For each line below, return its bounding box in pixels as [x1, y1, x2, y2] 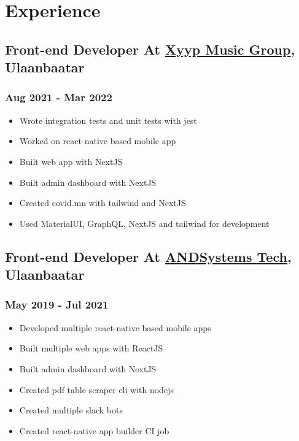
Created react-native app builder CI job [19, 424, 169, 437]
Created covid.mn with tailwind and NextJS [19, 196, 186, 209]
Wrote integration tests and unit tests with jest [19, 113, 197, 126]
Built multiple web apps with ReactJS [19, 342, 163, 355]
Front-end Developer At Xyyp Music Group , [5, 39, 295, 58]
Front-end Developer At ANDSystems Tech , [5, 247, 292, 266]
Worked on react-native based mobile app [19, 134, 176, 147]
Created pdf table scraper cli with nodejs [19, 383, 174, 396]
